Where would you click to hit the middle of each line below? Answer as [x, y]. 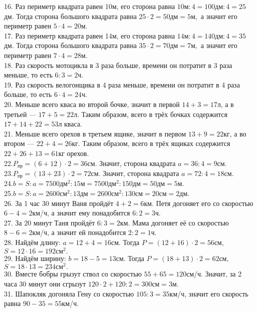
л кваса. [70, 124]
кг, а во [235, 133]
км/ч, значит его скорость [209, 293]
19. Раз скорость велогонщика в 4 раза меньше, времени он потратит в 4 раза [122, 84]
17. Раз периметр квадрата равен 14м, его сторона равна [90, 35]
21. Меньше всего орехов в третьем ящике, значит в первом [95, 133]
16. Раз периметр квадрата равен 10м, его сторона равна [90, 6]
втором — [19, 143]
